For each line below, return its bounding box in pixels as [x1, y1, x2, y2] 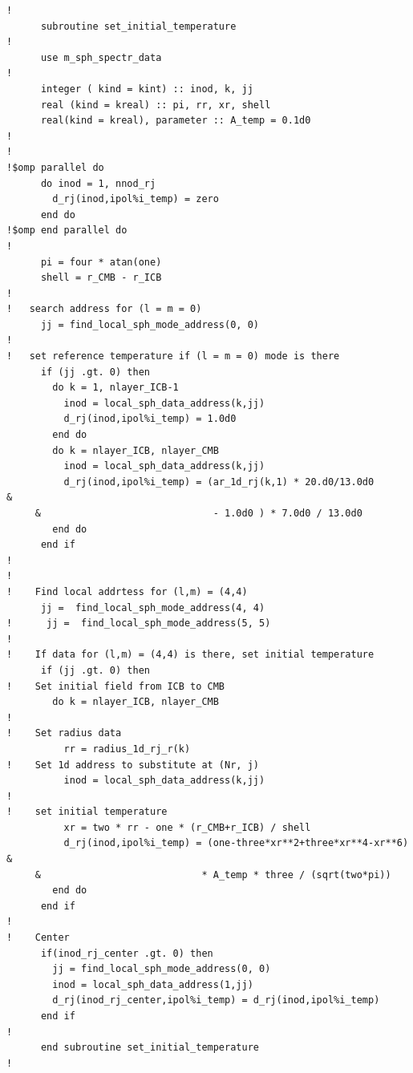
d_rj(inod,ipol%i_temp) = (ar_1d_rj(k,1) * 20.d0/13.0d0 [63, 476, 375, 488]
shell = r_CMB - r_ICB [40, 272, 162, 284]
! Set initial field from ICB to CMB [6, 680, 225, 692]
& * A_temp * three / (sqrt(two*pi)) [34, 869, 391, 881]
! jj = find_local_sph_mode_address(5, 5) [6, 617, 271, 630]
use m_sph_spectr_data [40, 51, 162, 63]
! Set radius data [6, 727, 122, 739]
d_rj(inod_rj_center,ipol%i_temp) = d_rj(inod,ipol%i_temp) [52, 994, 380, 1006]
